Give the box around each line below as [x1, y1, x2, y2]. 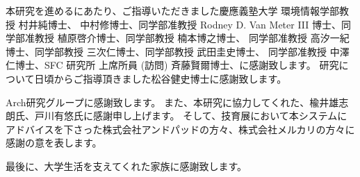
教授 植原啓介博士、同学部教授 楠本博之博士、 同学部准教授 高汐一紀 [34, 31, 350, 45]
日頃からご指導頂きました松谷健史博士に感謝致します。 [34, 71, 287, 85]
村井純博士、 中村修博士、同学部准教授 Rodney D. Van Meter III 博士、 [18, 17, 342, 31]
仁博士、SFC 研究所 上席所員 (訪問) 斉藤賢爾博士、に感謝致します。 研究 [6, 58, 339, 72]
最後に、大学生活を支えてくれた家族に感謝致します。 [6, 158, 247, 173]
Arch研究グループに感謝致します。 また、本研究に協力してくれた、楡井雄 [6, 94, 339, 109]
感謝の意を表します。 [6, 135, 102, 150]
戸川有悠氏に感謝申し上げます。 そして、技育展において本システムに [34, 108, 347, 123]
